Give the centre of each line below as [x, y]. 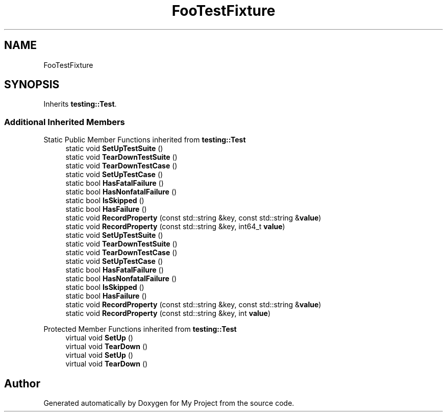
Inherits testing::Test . [80, 104]
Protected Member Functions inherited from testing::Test [140, 329]
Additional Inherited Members [65, 122]
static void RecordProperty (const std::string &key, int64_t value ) [175, 227]
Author [22, 383]
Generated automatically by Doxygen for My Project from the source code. [169, 403]
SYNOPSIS [32, 85]
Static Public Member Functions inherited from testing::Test [145, 140]
